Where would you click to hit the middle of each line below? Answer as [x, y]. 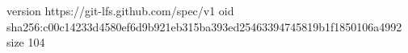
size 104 [26, 42]
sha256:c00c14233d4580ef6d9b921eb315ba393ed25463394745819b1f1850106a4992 [204, 26]
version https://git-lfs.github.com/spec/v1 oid [120, 10]
